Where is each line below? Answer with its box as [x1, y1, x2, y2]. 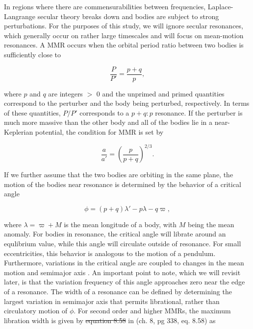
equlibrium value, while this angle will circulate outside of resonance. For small [4, 238, 241, 249]
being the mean [188, 219, 234, 229]
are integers [48, 88, 83, 98]
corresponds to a [79, 107, 129, 117]
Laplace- [207, 1, 233, 11]
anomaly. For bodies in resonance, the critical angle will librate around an [4, 229, 226, 239]
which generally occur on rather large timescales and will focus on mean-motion [4, 30, 244, 40]
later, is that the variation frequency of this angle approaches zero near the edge [4, 277, 245, 287]
